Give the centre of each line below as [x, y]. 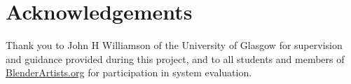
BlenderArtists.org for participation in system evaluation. [129, 72]
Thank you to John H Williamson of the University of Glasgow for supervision [174, 45]
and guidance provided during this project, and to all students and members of [175, 58]
